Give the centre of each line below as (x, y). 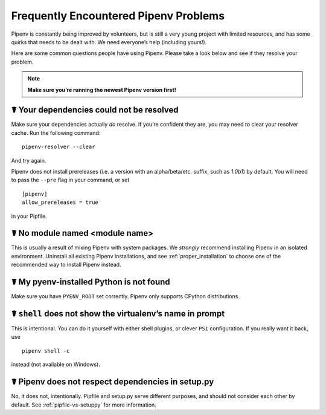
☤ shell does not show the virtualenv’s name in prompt (118, 314)
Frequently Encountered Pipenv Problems (118, 16)
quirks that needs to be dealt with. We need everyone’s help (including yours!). (109, 42)
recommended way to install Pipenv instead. (66, 265)
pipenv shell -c (46, 351)
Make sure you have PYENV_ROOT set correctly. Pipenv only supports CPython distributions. (125, 296)
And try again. (29, 160)
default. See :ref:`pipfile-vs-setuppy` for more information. (84, 405)
